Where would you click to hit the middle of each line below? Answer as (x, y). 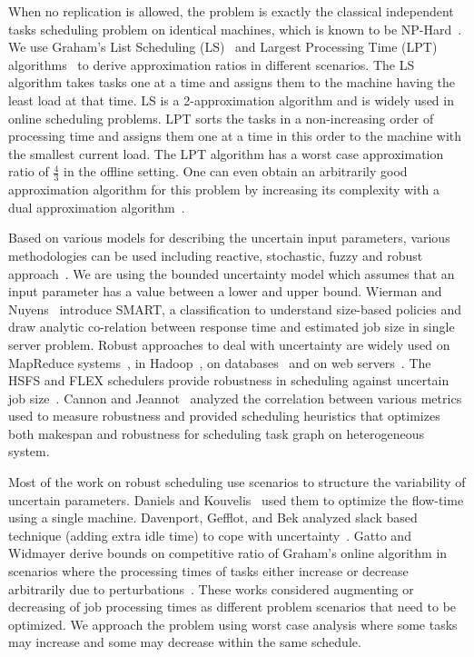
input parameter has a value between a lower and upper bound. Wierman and (225, 291)
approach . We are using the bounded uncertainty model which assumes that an (232, 273)
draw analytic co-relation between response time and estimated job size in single (232, 327)
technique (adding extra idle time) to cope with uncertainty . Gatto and (210, 535)
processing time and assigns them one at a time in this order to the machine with (235, 136)
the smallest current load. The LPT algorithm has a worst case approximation (226, 153)
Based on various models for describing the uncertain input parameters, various (229, 238)
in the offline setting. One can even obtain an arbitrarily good (236, 171)
